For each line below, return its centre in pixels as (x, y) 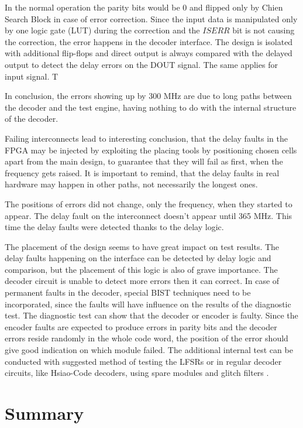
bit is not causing (264, 30)
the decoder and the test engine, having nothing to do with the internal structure (151, 107)
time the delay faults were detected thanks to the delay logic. (114, 227)
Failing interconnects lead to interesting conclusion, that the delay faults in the (146, 138)
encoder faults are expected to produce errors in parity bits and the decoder (141, 326)
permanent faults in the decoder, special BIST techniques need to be (128, 292)
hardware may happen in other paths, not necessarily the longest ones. (131, 184)
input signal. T (32, 76)
